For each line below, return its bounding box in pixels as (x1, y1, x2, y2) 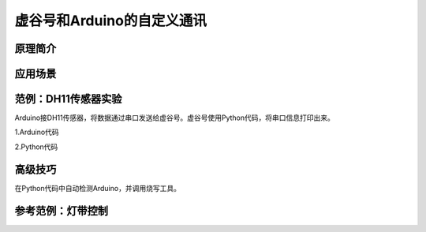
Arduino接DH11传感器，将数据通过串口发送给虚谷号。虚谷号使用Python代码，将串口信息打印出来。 (14, 113, 335, 122)
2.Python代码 (14, 142, 58, 152)
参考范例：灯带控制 (14, 204, 108, 217)
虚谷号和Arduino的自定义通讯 (14, 12, 207, 29)
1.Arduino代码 (14, 127, 59, 137)
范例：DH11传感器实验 (14, 92, 122, 106)
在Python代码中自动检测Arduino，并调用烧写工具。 (14, 183, 181, 193)
